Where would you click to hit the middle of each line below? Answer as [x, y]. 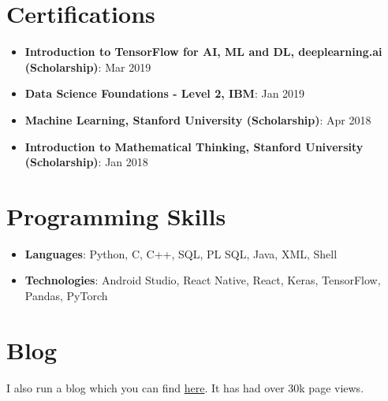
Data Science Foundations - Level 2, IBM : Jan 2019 [165, 93]
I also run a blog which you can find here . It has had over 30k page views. [185, 387]
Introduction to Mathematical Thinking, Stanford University [194, 146]
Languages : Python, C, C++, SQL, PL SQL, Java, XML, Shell [181, 253]
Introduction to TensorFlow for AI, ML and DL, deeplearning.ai [203, 52]
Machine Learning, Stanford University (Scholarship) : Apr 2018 [198, 119]
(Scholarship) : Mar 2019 [88, 67]
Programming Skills [116, 215]
